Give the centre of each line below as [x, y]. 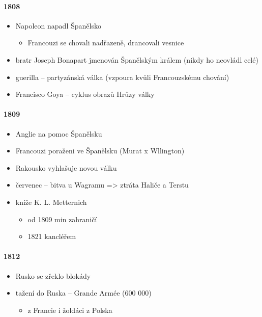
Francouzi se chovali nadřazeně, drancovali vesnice [106, 43]
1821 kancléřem [52, 236]
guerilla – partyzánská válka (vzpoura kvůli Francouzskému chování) [122, 77]
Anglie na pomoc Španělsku [59, 133]
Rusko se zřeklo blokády [53, 275]
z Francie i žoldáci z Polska [70, 310]
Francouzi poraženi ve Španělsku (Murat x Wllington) [100, 151]
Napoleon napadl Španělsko [58, 25]
